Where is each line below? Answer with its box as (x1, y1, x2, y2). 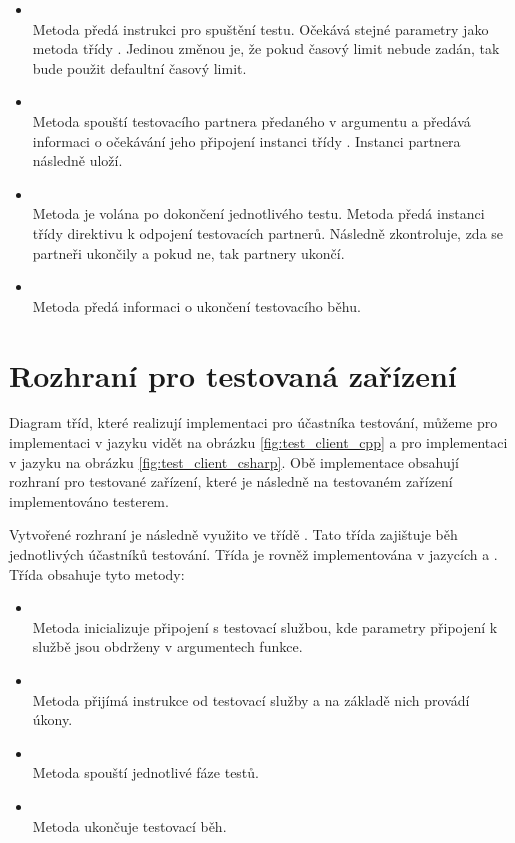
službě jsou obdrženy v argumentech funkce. (32, 636, 303, 657)
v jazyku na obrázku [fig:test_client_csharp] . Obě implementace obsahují (9, 451, 459, 472)
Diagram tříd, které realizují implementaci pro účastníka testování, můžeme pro (9, 412, 498, 433)
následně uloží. (32, 150, 123, 171)
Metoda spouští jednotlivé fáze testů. (32, 762, 259, 783)
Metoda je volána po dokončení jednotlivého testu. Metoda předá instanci (32, 203, 485, 224)
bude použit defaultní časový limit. (32, 57, 247, 78)
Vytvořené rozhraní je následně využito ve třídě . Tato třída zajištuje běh (9, 524, 458, 545)
